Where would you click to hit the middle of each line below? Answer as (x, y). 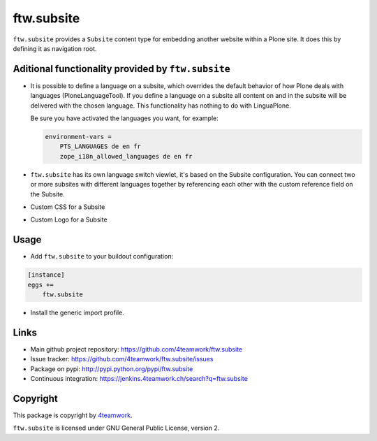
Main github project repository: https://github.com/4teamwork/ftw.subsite (136, 349)
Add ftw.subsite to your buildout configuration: (102, 256)
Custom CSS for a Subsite (68, 207)
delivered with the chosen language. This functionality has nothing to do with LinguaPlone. (161, 106)
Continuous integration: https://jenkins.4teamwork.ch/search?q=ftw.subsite (139, 379)
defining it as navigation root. (55, 48)
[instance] (46, 275)
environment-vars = (78, 137)
